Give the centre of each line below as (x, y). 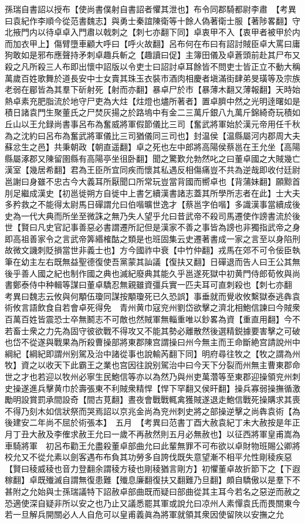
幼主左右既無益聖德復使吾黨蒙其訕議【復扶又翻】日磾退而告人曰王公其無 (160, 262)
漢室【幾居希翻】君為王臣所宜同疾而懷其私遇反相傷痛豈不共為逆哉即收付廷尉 (152, 170)
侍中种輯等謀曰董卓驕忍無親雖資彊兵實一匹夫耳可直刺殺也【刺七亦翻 (160, 285)
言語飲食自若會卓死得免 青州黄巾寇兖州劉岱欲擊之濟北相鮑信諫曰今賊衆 (160, 307)
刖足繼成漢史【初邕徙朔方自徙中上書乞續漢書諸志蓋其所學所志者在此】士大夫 (152, 193)
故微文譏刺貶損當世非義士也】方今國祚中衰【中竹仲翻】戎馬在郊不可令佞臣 (148, 250)
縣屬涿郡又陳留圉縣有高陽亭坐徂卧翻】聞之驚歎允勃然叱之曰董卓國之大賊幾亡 (152, 158)
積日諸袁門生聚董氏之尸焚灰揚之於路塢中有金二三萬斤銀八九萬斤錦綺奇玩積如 (152, 112)
